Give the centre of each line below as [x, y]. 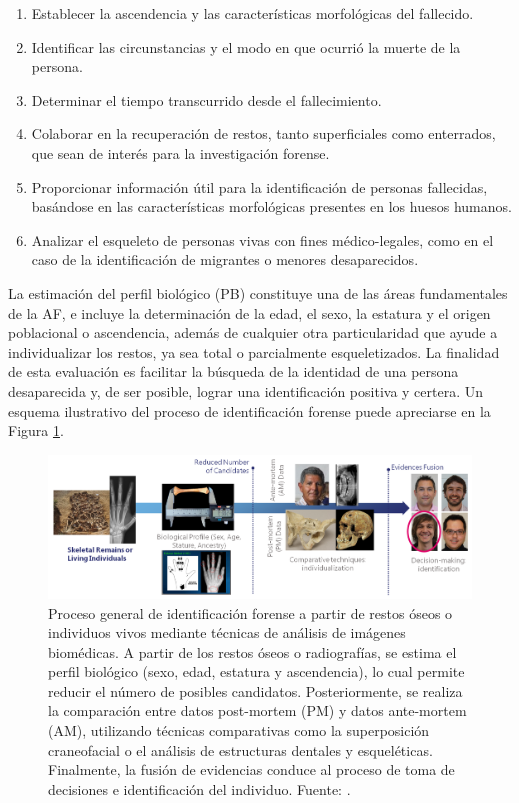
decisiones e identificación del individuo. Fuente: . [199, 788]
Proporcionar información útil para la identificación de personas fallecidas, [259, 186]
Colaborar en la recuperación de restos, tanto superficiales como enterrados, [263, 133]
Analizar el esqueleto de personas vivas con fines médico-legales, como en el [262, 239]
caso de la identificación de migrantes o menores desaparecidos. [225, 259]
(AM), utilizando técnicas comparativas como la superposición [239, 730]
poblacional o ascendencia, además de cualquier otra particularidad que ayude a [253, 332]
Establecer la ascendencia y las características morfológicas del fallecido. [252, 13]
